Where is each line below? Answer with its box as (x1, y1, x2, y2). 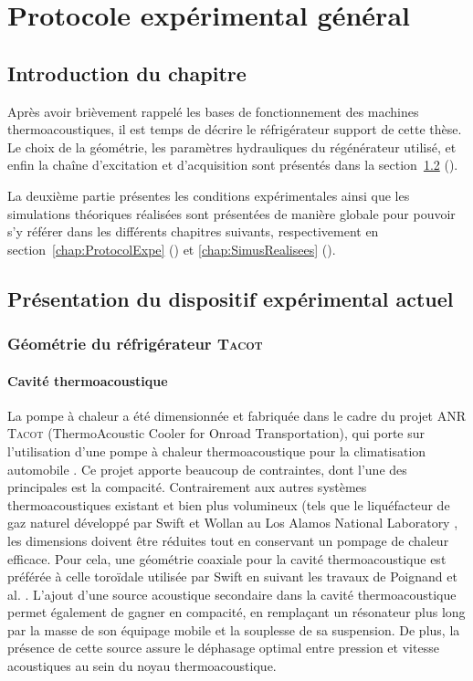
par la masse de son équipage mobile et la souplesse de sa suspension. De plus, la (7, 620, 460, 639)
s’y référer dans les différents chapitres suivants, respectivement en (7, 222, 379, 241)
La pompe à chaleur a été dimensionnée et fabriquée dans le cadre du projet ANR (7, 405, 466, 424)
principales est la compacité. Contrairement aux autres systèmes (7, 477, 367, 497)
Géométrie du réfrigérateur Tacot (7, 332, 263, 355)
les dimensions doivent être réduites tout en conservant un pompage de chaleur (7, 530, 449, 550)
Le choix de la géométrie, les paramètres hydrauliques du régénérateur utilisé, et (7, 137, 457, 156)
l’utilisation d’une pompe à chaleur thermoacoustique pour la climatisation (7, 441, 426, 460)
